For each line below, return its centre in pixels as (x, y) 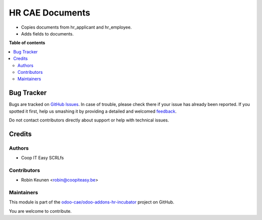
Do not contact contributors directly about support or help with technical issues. (89, 120)
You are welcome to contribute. (40, 211)
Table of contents (27, 43)
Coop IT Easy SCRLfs (42, 158)
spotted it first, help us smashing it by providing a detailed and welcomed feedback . (93, 111)
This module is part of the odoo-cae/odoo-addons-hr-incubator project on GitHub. (92, 202)
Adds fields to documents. (47, 34)
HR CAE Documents (50, 13)
